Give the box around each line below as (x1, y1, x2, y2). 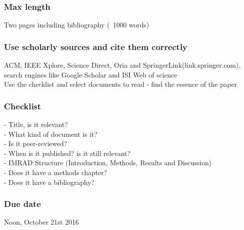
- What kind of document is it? (4, 128, 98, 139)
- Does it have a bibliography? (4, 177, 95, 187)
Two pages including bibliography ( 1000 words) (4, 20, 149, 30)
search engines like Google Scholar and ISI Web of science (4, 69, 177, 79)
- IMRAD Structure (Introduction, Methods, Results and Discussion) (4, 157, 212, 168)
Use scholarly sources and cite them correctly (4, 40, 188, 52)
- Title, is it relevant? (4, 119, 68, 129)
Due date (4, 198, 41, 210)
